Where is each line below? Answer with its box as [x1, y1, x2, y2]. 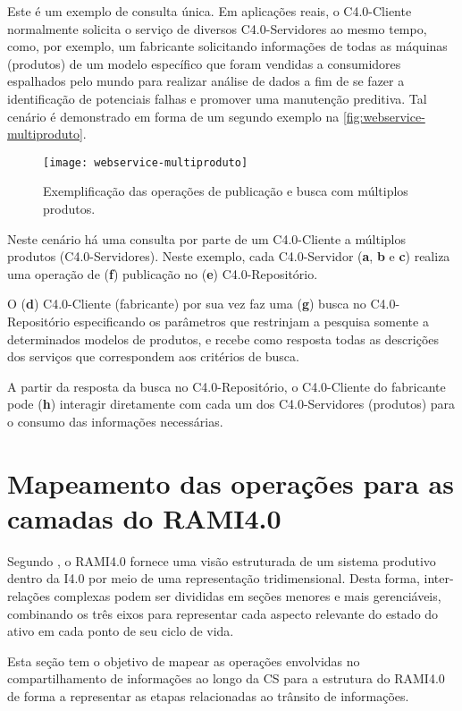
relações [7, 587, 50, 605]
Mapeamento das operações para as [7, 464, 454, 501]
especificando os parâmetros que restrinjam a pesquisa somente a [73, 311, 429, 330]
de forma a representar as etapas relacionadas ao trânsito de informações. [7, 687, 409, 705]
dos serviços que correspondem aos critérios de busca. [7, 347, 299, 366]
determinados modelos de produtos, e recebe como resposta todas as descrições [7, 329, 440, 348]
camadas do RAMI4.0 [7, 499, 281, 536]
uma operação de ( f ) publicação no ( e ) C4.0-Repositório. [7, 264, 318, 283]
